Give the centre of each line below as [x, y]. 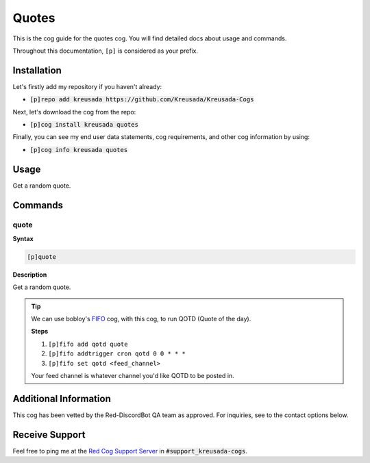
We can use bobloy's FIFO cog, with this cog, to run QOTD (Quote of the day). [141, 319]
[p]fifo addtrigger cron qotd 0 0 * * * [117, 354]
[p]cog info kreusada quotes [79, 150]
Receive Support [49, 435]
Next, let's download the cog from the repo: [74, 112]
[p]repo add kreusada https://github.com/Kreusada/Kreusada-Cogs [142, 100]
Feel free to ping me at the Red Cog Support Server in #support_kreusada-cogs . [130, 451]
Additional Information [62, 398]
